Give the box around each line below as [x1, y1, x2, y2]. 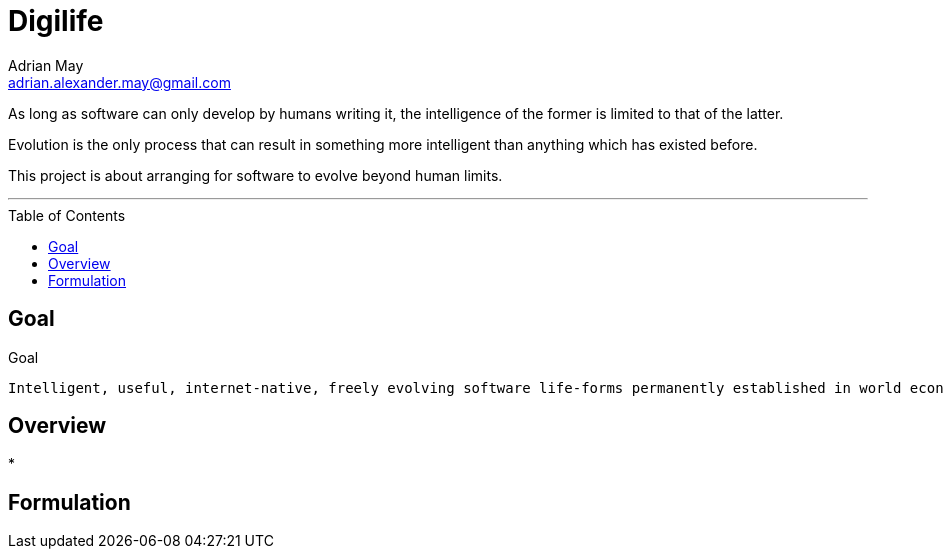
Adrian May [8, 56, 84, 74]
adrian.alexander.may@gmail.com [8, 73, 231, 91]
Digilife [8, 4, 104, 38]
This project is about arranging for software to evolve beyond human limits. [8, 166, 503, 184]
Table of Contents [8, 206, 126, 224]
